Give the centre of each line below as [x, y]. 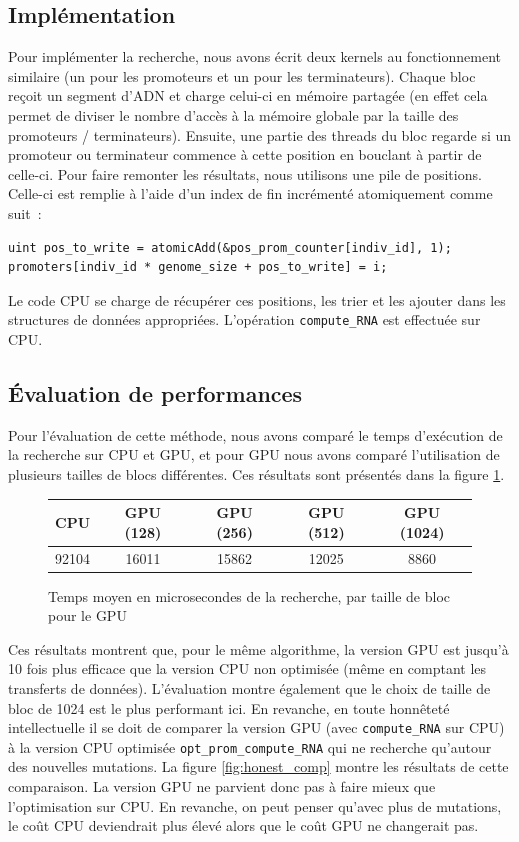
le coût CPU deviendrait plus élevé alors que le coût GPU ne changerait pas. [243, 825]
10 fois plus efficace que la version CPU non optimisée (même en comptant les [247, 668]
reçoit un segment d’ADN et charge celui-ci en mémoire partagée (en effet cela [248, 95]
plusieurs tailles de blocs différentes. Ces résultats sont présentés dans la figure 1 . [256, 473]
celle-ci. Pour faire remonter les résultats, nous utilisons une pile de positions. [245, 173]
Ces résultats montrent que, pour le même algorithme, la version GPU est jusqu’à [258, 648]
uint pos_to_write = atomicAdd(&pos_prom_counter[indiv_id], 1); [230, 247]
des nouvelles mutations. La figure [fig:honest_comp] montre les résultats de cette [258, 766]
